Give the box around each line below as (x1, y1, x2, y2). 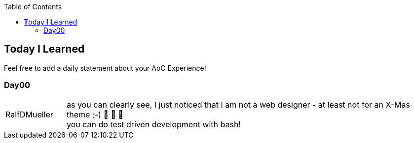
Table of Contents (4, 2, 62, 11)
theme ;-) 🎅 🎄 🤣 (66, 109, 123, 119)
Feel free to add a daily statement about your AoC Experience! (4, 63, 206, 72)
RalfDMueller (5, 109, 53, 119)
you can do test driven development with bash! (66, 119, 241, 129)
